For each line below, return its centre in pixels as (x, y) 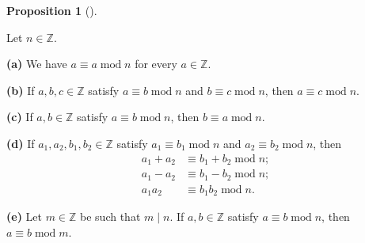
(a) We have (37, 64)
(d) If (21, 143)
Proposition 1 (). (52, 10)
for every (156, 64)
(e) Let (24, 216)
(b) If (21, 90)
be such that (110, 216)
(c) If (20, 117)
